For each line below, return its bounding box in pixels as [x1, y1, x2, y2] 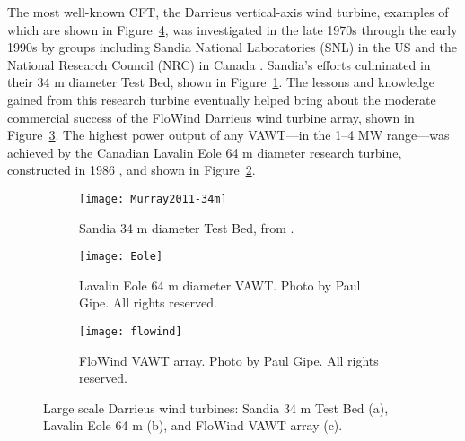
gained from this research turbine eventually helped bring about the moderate [7, 90, 436, 108]
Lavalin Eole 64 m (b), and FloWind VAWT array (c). [43, 416, 343, 435]
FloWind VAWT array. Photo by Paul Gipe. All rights [79, 350, 379, 369]
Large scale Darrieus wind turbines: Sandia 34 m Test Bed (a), [43, 398, 389, 417]
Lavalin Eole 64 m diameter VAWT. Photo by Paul [79, 275, 361, 294]
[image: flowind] [79, 325, 182, 339]
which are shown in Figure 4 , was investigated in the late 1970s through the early [7, 20, 458, 39]
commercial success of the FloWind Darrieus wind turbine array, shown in [7, 108, 415, 126]
